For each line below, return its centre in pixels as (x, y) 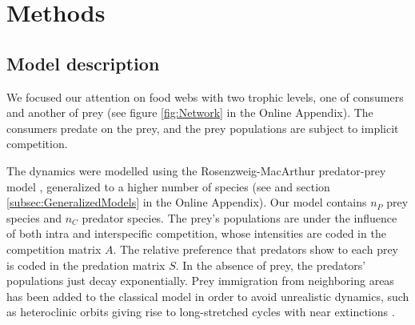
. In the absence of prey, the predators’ (271, 265)
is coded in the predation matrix (86, 265)
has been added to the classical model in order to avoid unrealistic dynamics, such (208, 296)
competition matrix (54, 249)
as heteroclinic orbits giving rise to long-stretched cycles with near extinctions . (201, 312)
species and (34, 217)
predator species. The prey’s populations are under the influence (239, 217)
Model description (83, 63)
